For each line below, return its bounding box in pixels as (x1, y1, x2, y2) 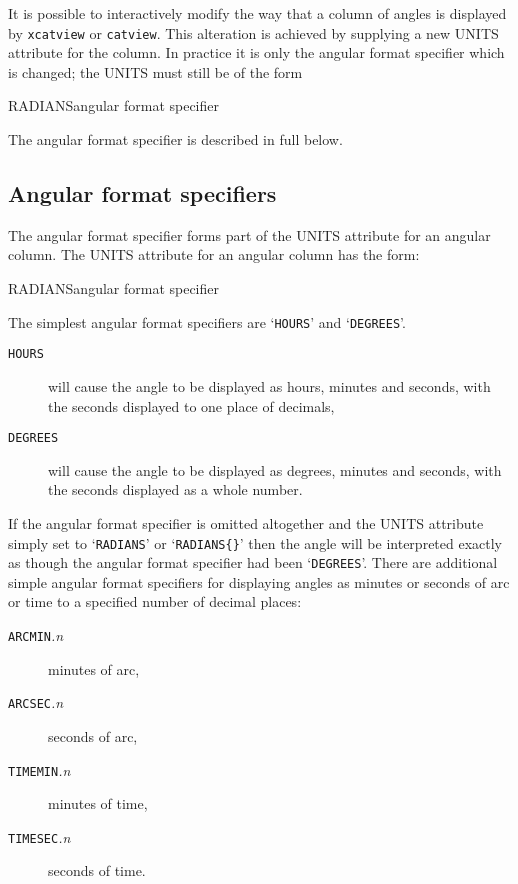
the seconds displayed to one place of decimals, (48, 395, 335, 416)
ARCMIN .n (8, 625, 64, 646)
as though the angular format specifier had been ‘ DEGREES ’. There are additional (8, 552, 498, 573)
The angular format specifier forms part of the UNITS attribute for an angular (8, 224, 491, 245)
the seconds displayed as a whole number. (48, 479, 303, 500)
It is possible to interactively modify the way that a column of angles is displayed (8, 3, 507, 23)
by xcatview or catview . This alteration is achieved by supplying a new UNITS (8, 22, 499, 43)
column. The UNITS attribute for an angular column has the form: (8, 244, 420, 265)
